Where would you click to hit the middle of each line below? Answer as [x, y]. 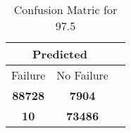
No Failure [82, 75]
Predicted [60, 54]
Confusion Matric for [65, 9]
